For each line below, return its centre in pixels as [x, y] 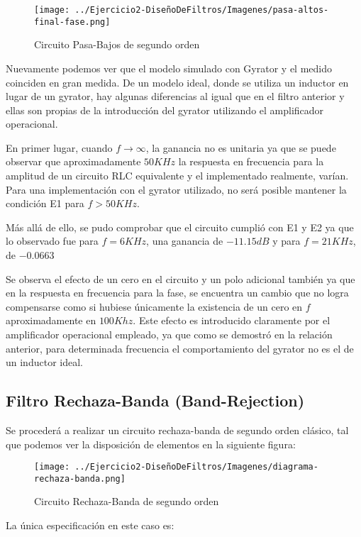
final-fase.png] [72, 22]
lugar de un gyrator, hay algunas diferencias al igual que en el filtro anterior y [175, 96]
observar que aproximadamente [73, 161]
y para [287, 241]
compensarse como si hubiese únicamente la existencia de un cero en [154, 306]
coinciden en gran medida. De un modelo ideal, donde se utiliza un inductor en [177, 82]
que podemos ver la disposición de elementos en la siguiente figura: [151, 444]
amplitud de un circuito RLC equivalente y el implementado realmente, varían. [177, 176]
